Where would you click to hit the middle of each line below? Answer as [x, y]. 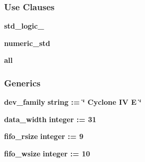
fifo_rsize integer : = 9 [44, 136]
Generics [22, 83]
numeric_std [27, 43]
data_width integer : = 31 [50, 119]
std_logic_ [24, 26]
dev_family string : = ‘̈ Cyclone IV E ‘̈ [73, 102]
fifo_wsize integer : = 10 [47, 153]
